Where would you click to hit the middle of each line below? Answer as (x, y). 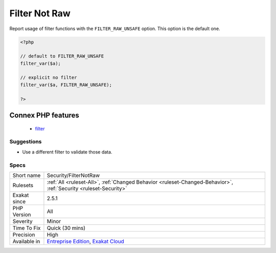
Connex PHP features (44, 116)
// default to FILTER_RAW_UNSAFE (62, 56)
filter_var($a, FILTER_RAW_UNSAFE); (66, 85)
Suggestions (26, 142)
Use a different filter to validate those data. (67, 152)
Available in (26, 241)
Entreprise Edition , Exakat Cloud (86, 241)
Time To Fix (27, 228)
